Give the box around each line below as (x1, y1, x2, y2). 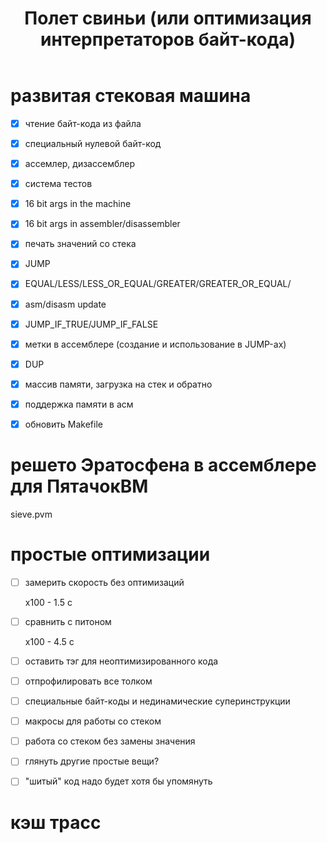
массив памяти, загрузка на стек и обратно (24, 378, 213, 390)
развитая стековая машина (10, 85, 252, 107)
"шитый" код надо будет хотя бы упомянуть (24, 775, 213, 787)
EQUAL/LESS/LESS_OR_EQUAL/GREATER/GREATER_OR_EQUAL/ (24, 278, 292, 290)
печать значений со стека (24, 238, 137, 250)
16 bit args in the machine (24, 198, 132, 210)
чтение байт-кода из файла (24, 117, 142, 129)
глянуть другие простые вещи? (24, 755, 160, 767)
